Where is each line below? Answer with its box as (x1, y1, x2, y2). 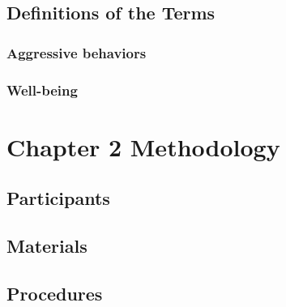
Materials (6, 233, 88, 258)
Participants (6, 185, 110, 211)
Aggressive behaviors (6, 42, 147, 62)
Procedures (6, 280, 103, 305)
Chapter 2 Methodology (6, 130, 280, 163)
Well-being (6, 79, 78, 100)
